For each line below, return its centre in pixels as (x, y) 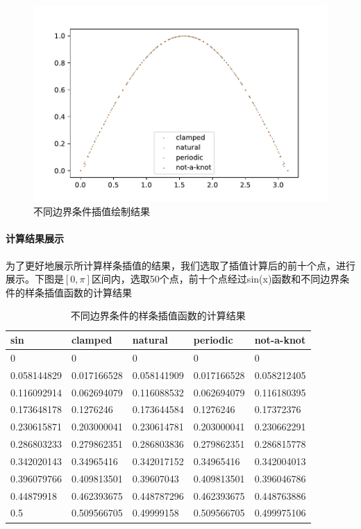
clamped (92, 340)
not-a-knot (280, 340)
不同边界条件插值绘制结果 (92, 211)
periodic (213, 340)
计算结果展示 (35, 238)
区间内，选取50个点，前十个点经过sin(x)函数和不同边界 (216, 279)
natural (150, 340)
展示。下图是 (35, 279)
